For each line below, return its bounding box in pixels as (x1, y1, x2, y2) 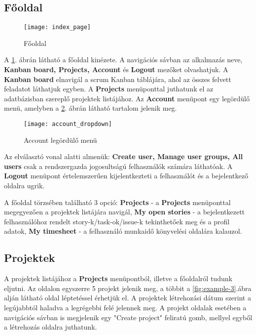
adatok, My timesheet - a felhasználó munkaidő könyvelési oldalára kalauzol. (4, 226, 242, 236)
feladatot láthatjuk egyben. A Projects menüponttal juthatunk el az (4, 84, 214, 94)
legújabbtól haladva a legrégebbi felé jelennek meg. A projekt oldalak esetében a (4, 302, 247, 312)
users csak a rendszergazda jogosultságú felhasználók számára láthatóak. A (4, 161, 233, 171)
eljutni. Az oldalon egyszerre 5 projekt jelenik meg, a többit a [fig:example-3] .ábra (4, 283, 252, 293)
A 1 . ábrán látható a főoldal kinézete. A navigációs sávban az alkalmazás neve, (4, 54, 243, 65)
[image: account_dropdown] (24, 121, 112, 128)
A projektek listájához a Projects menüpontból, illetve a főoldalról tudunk (4, 273, 232, 284)
